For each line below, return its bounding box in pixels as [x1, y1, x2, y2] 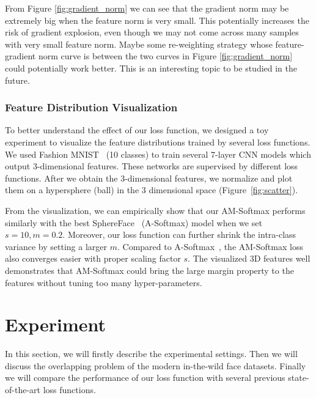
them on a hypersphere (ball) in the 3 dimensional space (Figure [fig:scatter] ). [5, 183, 298, 196]
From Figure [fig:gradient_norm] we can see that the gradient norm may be [5, 2, 289, 14]
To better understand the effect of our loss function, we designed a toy [5, 123, 269, 136]
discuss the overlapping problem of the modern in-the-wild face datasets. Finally [5, 359, 306, 372]
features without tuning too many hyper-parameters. [5, 276, 202, 289]
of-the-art [5, 383, 40, 396]
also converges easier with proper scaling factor [5, 252, 181, 265]
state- [288, 371, 309, 384]
